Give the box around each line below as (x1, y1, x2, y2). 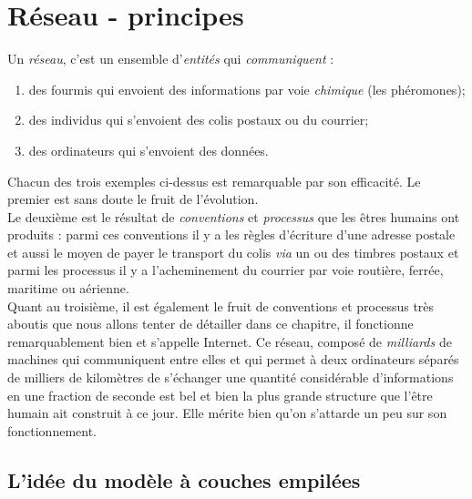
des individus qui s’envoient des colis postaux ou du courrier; (28, 110, 369, 129)
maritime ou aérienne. (7, 279, 129, 298)
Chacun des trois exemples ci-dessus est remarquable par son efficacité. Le (7, 171, 421, 190)
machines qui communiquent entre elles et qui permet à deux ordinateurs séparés (7, 350, 459, 369)
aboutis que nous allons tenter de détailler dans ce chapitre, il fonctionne (7, 314, 414, 333)
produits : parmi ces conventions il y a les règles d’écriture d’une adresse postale (7, 225, 456, 244)
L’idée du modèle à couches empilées (7, 465, 361, 494)
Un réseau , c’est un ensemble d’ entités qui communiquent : (7, 49, 334, 68)
